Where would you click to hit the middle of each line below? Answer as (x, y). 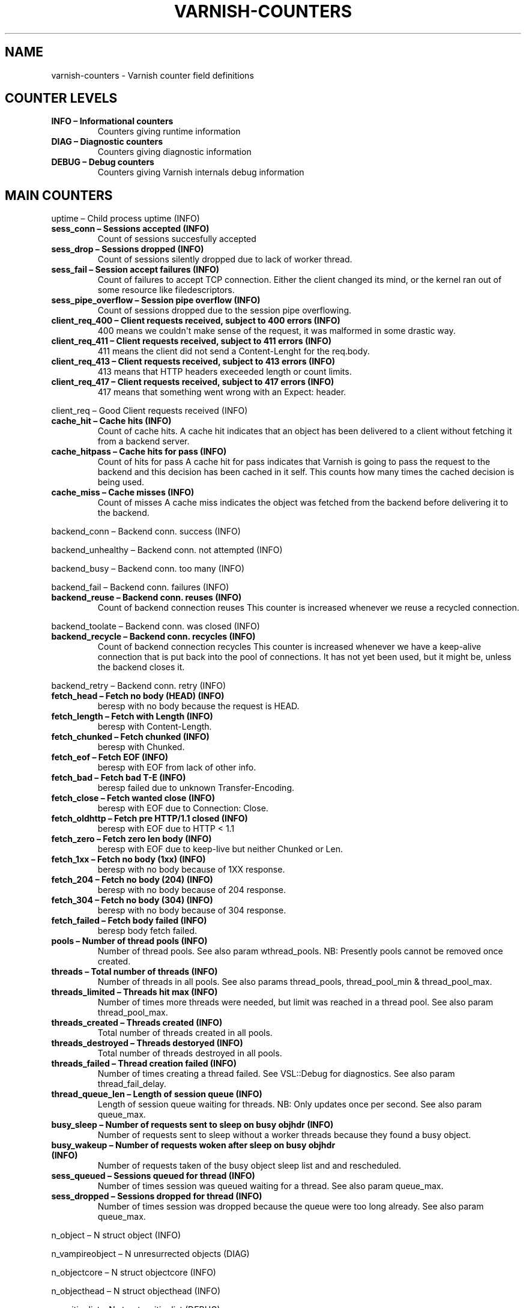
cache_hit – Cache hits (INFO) (111, 421)
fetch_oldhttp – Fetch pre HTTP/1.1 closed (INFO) (150, 819)
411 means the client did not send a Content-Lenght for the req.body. (234, 351)
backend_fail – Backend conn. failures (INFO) (140, 587)
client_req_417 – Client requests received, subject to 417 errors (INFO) (193, 382)
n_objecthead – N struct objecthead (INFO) (136, 1291)
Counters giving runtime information (169, 132)
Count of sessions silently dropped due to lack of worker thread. (225, 259)
